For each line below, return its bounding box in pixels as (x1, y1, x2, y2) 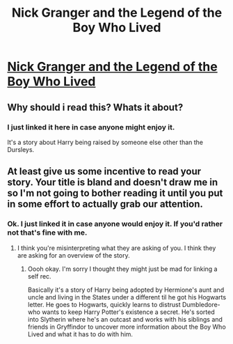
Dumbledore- (182, 300, 220, 308)
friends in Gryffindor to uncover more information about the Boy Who (27, 322, 226, 331)
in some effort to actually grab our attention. (7, 198, 203, 210)
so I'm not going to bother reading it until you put (7, 187, 223, 199)
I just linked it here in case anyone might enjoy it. (7, 122, 175, 132)
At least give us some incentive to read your (7, 166, 202, 178)
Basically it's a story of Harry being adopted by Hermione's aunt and (27, 286, 225, 294)
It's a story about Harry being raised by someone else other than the (7, 138, 204, 146)
